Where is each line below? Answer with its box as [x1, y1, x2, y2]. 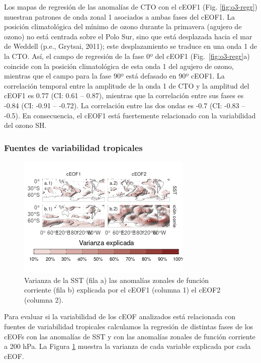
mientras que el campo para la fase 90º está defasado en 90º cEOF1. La [4, 70, 225, 81]
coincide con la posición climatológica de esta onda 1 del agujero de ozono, [4, 60, 234, 71]
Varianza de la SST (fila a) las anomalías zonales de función [24, 274, 209, 285]
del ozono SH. [4, 120, 47, 130]
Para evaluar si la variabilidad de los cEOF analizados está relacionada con [4, 311, 235, 322]
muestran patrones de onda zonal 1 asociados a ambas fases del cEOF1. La [4, 11, 235, 22]
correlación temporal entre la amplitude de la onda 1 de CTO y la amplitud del [4, 80, 249, 91]
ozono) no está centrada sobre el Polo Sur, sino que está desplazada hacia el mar [4, 31, 252, 41]
